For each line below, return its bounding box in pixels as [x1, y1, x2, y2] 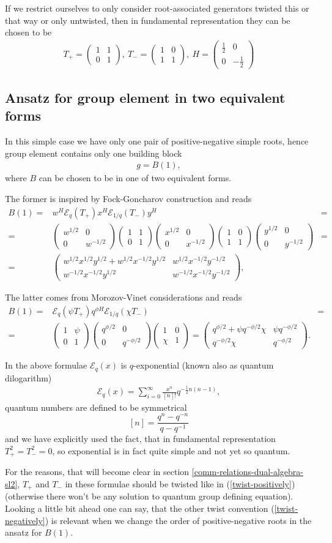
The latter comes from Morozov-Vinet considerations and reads [5, 291, 242, 304]
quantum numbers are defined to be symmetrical [5, 400, 187, 413]
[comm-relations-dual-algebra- [191, 465, 303, 478]
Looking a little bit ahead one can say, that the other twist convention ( [5, 501, 275, 514]
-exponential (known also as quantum [133, 359, 274, 372]
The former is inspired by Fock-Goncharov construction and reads [5, 192, 252, 205]
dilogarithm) [5, 371, 52, 384]
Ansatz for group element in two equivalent [5, 88, 286, 107]
